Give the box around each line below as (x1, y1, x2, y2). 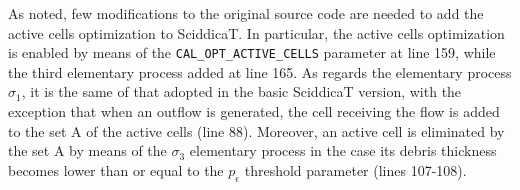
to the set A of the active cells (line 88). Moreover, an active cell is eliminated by (8, 120, 505, 141)
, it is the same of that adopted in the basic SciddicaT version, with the (21, 81, 462, 102)
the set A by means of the (8, 140, 167, 161)
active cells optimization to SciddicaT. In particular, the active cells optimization (8, 22, 505, 43)
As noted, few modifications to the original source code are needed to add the (8, 3, 484, 23)
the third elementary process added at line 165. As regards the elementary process (8, 61, 512, 82)
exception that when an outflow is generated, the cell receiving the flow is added (8, 101, 500, 122)
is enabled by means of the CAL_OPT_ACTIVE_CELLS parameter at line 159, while (8, 42, 496, 63)
